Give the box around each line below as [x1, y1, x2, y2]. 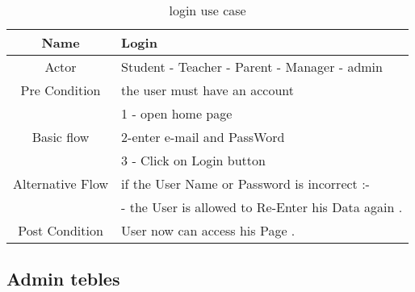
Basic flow [31, 127, 90, 146]
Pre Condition [20, 81, 101, 99]
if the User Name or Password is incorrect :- [121, 174, 370, 193]
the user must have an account [121, 81, 295, 99]
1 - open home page [121, 104, 233, 123]
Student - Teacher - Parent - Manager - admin [121, 57, 383, 76]
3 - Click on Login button [121, 151, 266, 169]
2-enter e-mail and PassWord [121, 127, 285, 146]
